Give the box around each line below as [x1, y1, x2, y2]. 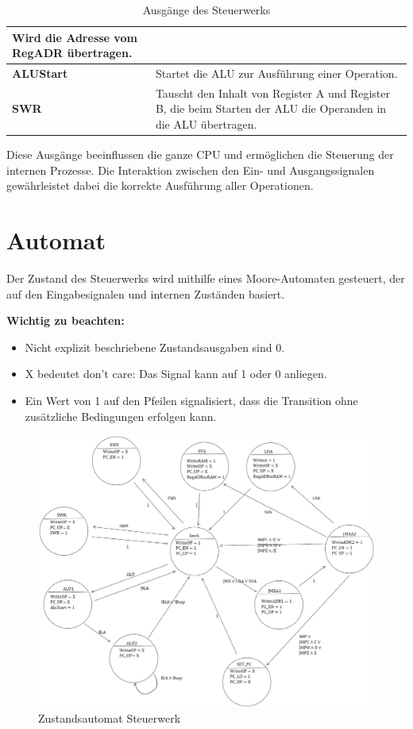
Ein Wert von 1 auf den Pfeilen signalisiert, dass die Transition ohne [25, 392, 358, 409]
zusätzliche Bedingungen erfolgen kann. [25, 407, 217, 424]
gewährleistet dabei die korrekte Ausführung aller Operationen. [6, 177, 314, 194]
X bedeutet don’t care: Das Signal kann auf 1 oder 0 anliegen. [25, 365, 327, 382]
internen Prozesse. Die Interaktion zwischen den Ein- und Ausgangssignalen [6, 161, 375, 178]
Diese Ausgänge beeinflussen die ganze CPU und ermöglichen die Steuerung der [6, 146, 394, 163]
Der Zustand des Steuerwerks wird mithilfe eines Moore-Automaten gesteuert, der [6, 270, 405, 287]
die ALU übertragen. [155, 116, 257, 133]
